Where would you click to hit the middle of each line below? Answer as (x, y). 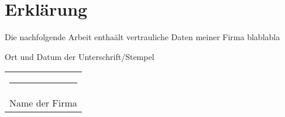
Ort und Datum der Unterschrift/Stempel (80, 56)
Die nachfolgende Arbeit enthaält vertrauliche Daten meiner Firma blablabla (142, 37)
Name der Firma (43, 103)
